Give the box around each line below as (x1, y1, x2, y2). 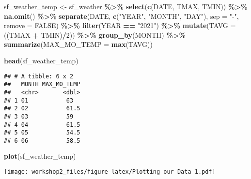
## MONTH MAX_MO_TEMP (4, 81, 80, 88)
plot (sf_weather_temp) (4, 151, 76, 161)
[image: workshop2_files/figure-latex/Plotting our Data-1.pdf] (4, 168, 216, 176)
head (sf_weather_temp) (4, 55, 78, 65)
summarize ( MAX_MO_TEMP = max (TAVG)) (4, 39, 153, 49)
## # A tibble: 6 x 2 (4, 73, 74, 80)
